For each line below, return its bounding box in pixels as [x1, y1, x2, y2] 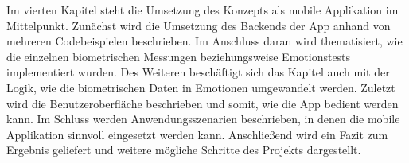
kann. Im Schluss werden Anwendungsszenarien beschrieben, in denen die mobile [6, 111, 400, 127]
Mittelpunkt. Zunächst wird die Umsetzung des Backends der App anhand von [6, 17, 391, 33]
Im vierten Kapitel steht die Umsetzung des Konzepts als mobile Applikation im [6, 2, 399, 17]
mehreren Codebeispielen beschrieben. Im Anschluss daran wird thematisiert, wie [6, 33, 403, 49]
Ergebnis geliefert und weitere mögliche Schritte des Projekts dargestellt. [6, 142, 361, 158]
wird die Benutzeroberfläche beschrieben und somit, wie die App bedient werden [6, 95, 399, 111]
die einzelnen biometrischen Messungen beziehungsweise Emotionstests [6, 48, 351, 64]
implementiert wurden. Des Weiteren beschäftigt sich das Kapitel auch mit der [6, 64, 390, 80]
